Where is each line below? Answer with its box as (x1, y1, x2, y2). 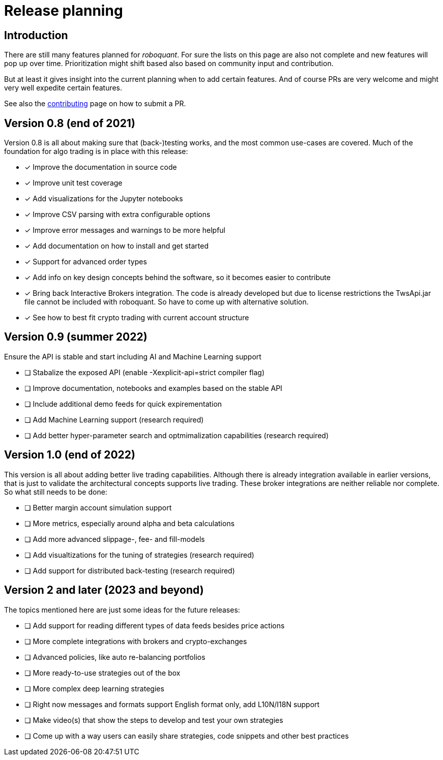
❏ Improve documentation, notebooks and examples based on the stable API (24, 383, 282, 392)
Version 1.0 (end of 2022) (4, 448, 135, 462)
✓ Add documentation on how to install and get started (24, 241, 209, 251)
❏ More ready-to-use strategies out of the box (24, 668, 181, 677)
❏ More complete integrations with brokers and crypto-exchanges (24, 636, 247, 646)
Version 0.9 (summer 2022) (4, 330, 147, 344)
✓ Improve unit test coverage (24, 178, 123, 188)
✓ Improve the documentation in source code (24, 163, 177, 172)
